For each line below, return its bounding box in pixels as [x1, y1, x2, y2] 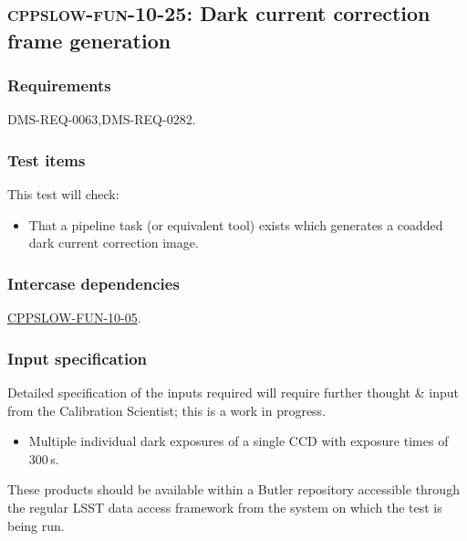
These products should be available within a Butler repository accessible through [7, 480, 460, 499]
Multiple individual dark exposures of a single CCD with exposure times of [28, 431, 449, 451]
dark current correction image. [28, 233, 199, 252]
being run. [7, 515, 65, 535]
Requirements [7, 74, 111, 97]
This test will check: [7, 185, 119, 204]
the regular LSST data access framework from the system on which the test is [7, 497, 442, 516]
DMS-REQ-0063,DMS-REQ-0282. [7, 110, 196, 129]
